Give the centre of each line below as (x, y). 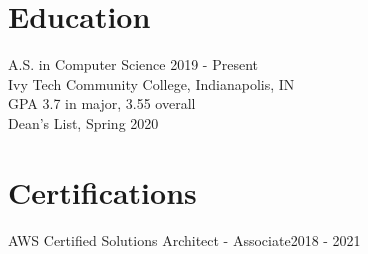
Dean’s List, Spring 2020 (83, 122)
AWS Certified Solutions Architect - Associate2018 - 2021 (184, 239)
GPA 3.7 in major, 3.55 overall (102, 103)
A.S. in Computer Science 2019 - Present (133, 64)
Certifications (102, 191)
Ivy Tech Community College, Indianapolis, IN (151, 83)
